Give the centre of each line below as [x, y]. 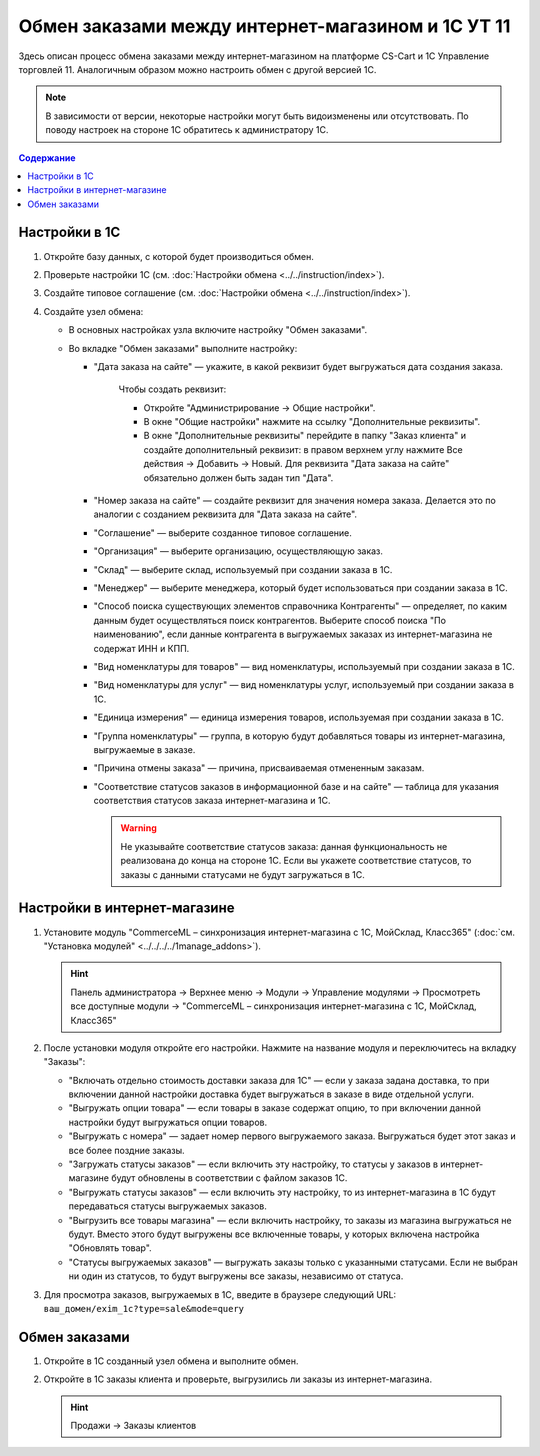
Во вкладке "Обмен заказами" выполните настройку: [183, 348]
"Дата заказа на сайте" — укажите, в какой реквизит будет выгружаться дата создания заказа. [298, 366]
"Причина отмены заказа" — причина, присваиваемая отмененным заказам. [259, 768]
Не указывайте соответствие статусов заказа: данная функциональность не [284, 846]
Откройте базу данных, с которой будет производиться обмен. [178, 256]
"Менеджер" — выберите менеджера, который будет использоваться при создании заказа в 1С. [301, 588]
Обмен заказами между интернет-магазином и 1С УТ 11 [264, 26]
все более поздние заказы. [126, 1150]
